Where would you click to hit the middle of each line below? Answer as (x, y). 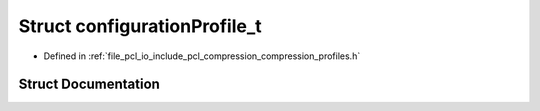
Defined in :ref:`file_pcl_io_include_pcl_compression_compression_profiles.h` (202, 56)
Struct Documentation (89, 84)
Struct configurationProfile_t (140, 26)
